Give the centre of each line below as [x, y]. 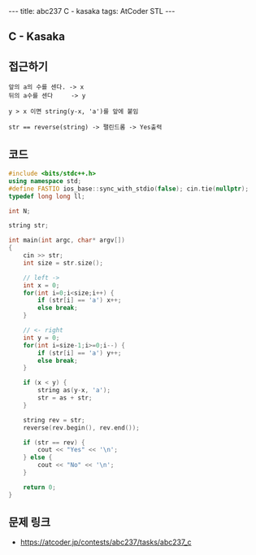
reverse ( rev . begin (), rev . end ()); [81, 428]
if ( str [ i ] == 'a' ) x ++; [80, 300]
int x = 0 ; [41, 285]
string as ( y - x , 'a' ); [74, 391]
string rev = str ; [54, 420]
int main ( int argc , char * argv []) [67, 240]
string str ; [28, 225]
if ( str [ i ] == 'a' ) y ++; [80, 353]
